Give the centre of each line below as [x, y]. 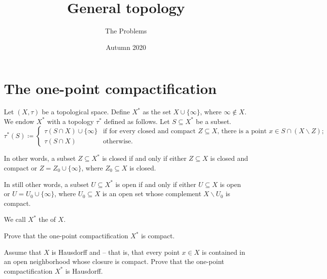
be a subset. [214, 121]
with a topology [70, 121]
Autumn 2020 [126, 47]
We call [15, 219]
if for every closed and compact [149, 131]
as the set [157, 112]
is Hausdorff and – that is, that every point [116, 252]
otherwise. [118, 141]
